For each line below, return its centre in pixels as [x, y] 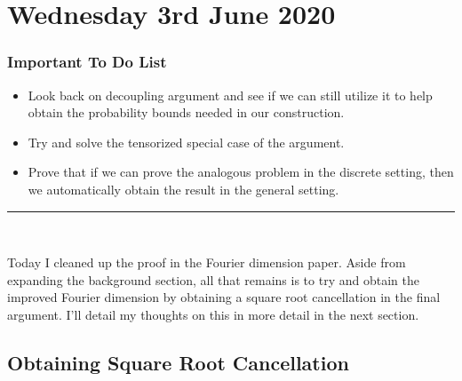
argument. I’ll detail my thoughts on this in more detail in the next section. [213, 314]
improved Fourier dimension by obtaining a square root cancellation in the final [224, 297]
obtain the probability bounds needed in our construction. [186, 112]
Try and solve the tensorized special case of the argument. [186, 142]
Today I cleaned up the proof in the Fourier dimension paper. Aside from [207, 262]
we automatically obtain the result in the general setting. [183, 189]
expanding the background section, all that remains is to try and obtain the [213, 279]
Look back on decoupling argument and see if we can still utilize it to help [230, 95]
